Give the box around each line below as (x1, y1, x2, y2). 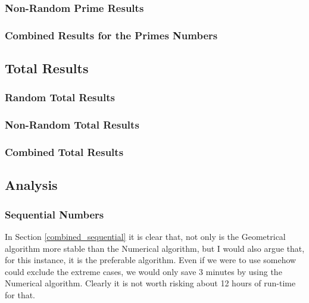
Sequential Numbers (5, 207, 104, 221)
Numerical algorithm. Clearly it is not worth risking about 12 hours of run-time (5, 277, 296, 289)
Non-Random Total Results (5, 117, 139, 132)
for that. (5, 288, 36, 301)
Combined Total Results (5, 145, 124, 160)
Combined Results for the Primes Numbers (5, 27, 218, 42)
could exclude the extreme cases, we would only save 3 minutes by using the (5, 265, 282, 277)
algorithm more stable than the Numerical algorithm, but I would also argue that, (5, 242, 305, 254)
